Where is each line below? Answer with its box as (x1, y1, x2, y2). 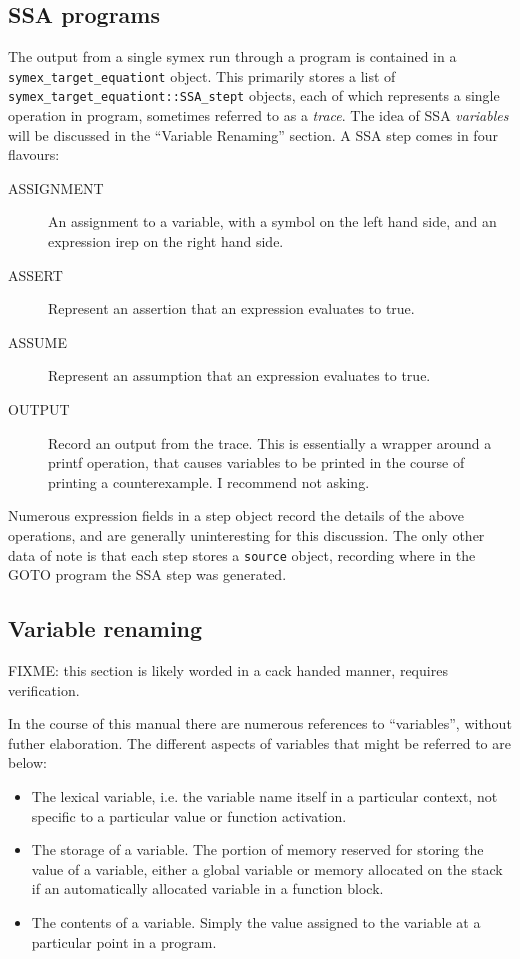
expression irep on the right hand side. (48, 231, 284, 252)
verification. (8, 679, 80, 700)
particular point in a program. (31, 931, 217, 952)
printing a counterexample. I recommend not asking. (48, 471, 370, 492)
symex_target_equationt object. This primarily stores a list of (8, 65, 396, 86)
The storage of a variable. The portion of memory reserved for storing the (31, 839, 484, 860)
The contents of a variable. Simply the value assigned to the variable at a (31, 912, 481, 932)
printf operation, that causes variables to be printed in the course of (48, 452, 465, 473)
